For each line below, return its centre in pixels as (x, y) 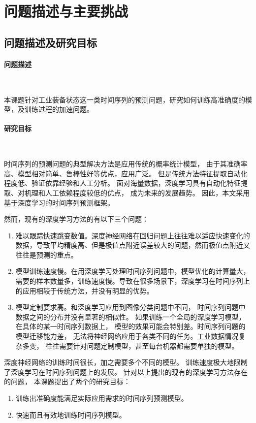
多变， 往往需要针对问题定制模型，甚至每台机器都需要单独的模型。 (130, 345)
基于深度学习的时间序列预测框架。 (59, 202)
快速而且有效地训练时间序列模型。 (71, 414)
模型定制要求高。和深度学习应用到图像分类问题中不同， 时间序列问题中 (130, 307)
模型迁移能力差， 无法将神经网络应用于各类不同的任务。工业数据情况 (127, 336)
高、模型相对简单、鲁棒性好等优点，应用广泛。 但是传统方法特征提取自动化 (126, 173)
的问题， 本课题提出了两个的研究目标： (67, 381)
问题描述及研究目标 (50, 42)
